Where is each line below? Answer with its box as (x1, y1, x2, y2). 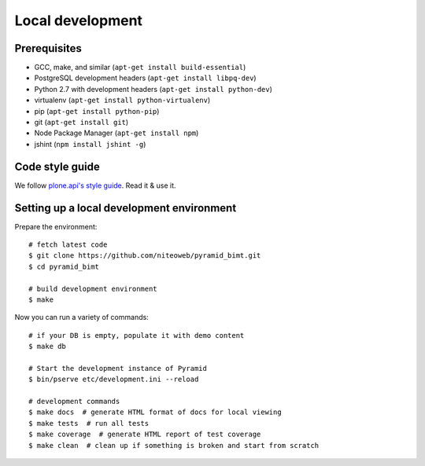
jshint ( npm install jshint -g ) (34, 139, 146, 149)
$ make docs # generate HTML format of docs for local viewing (28, 408, 283, 416)
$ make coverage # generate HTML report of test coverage (28, 430, 261, 439)
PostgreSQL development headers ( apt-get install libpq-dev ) (34, 73, 257, 83)
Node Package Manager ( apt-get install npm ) (34, 128, 199, 138)
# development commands (28, 397, 120, 406)
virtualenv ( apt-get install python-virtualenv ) (34, 95, 211, 105)
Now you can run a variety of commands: (14, 313, 149, 322)
